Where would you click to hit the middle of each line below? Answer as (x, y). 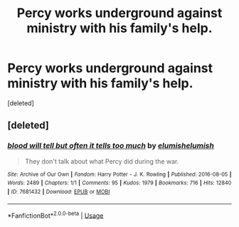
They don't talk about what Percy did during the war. (102, 161)
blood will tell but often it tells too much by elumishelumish (111, 146)
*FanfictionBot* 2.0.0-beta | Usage (55, 215)
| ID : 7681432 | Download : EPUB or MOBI (59, 191)
